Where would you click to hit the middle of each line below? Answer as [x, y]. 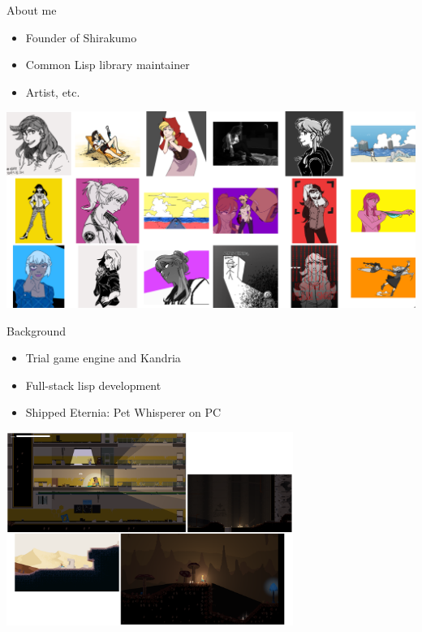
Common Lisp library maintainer [108, 65]
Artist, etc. [53, 91]
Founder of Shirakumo [81, 37]
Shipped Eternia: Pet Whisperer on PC [123, 412]
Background [36, 330]
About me [32, 10]
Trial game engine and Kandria [103, 358]
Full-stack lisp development [93, 385]
